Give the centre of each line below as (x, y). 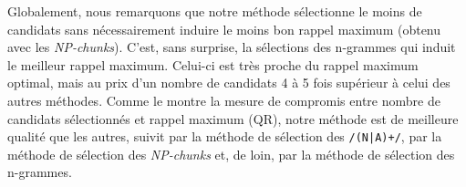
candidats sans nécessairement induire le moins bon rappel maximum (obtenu (224, 29)
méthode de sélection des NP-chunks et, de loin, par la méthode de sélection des (231, 154)
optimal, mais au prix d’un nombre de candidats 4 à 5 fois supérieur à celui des (229, 83)
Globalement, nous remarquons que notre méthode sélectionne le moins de (215, 11)
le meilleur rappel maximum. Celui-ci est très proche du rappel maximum (213, 64)
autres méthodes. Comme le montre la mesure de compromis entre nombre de (224, 100)
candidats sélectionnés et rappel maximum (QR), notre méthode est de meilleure (233, 118)
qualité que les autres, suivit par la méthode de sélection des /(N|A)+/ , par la (225, 136)
